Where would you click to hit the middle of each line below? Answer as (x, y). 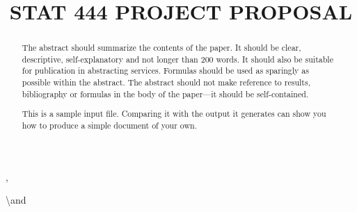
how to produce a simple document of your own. (109, 125)
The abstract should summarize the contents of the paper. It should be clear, (161, 48)
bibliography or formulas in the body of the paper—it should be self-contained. (165, 93)
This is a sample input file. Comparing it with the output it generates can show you (174, 114)
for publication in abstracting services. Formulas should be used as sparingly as (165, 71)
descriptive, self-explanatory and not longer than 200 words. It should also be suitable (177, 59)
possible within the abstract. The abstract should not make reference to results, (166, 82)
